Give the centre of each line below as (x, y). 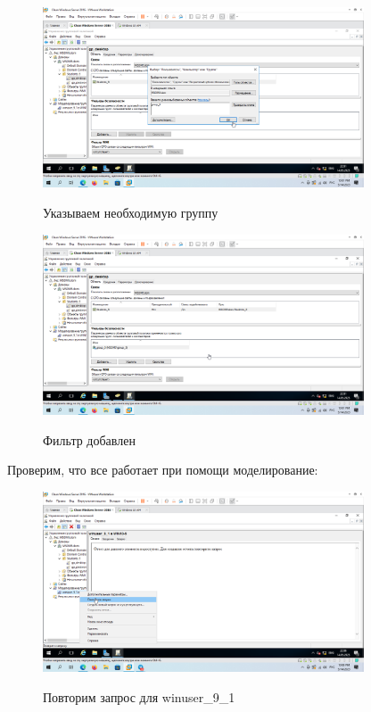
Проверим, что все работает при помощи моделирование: (163, 470)
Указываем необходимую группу (131, 212)
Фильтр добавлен (89, 439)
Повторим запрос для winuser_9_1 (139, 696)
